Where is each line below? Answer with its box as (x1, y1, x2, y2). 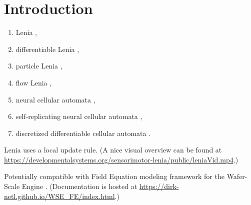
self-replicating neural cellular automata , (15, 111, 142, 121)
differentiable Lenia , (15, 43, 79, 54)
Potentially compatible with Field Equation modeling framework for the (4, 171, 224, 181)
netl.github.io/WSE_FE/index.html (4, 190, 115, 201)
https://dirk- (139, 181, 179, 191)
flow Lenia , (15, 77, 52, 87)
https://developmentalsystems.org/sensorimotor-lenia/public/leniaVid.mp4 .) (4, 154, 238, 164)
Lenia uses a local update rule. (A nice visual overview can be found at (4, 144, 222, 155)
